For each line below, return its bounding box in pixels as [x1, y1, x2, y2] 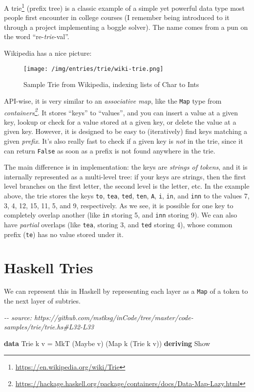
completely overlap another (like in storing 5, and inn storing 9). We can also [4, 210, 237, 220]
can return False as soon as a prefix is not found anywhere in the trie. [4, 145, 215, 155]
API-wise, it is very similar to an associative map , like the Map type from [4, 95, 222, 106]
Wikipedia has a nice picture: [4, 48, 92, 58]
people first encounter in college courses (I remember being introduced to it [4, 12, 230, 22]
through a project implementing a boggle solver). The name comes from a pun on [4, 22, 248, 32]
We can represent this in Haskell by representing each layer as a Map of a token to [4, 286, 248, 296]
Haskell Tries [4, 258, 93, 278]
